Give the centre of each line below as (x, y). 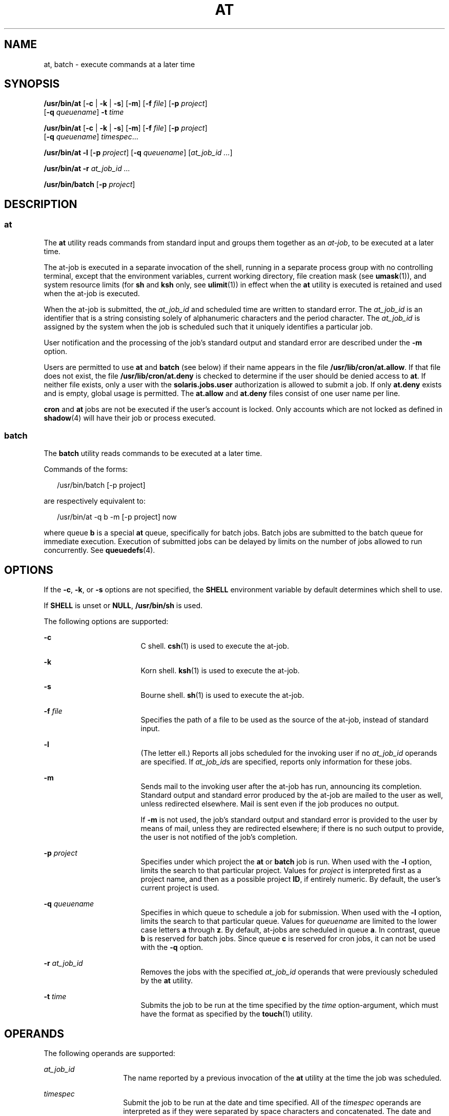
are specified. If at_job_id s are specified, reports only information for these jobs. (276, 762)
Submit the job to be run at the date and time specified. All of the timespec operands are (272, 1103)
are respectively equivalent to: (95, 501)
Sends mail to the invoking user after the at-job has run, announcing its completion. (281, 787)
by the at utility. (167, 981)
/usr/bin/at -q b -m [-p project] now (117, 517)
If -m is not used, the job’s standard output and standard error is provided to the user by (289, 820)
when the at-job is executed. (92, 293)
